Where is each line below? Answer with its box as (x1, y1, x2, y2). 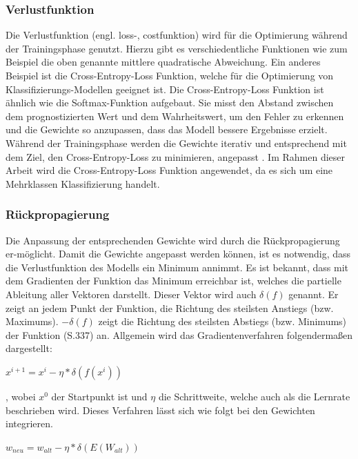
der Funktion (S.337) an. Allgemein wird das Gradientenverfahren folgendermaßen (6, 327, 353, 342)
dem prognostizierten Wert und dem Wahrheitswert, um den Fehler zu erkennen (6, 108, 344, 123)
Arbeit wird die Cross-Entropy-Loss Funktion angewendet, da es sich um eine (6, 163, 333, 177)
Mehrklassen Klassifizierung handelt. (6, 176, 160, 191)
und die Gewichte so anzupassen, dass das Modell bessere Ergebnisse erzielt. (6, 122, 328, 137)
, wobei (6, 389, 36, 403)
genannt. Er (288, 286, 339, 301)
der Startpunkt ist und (51, 389, 148, 403)
